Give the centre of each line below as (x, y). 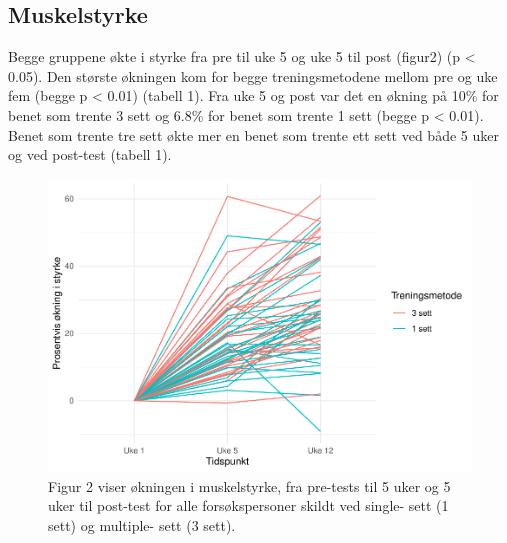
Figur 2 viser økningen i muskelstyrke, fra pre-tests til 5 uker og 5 (249, 485)
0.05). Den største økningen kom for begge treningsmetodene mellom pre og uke (253, 75)
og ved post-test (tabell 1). (90, 154)
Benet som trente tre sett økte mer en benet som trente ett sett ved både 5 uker (253, 134)
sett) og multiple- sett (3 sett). (142, 525)
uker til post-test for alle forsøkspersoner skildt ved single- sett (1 (248, 505)
